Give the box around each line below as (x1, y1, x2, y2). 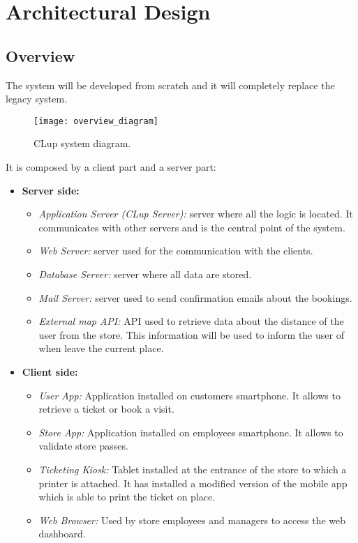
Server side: (22, 183, 80, 197)
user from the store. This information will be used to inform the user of (38, 327, 344, 342)
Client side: (22, 364, 78, 378)
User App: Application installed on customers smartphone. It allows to (38, 388, 341, 402)
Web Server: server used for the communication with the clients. (38, 243, 313, 258)
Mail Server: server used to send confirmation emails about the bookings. (38, 290, 352, 305)
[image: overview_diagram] (33, 116, 158, 126)
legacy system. (6, 91, 68, 106)
